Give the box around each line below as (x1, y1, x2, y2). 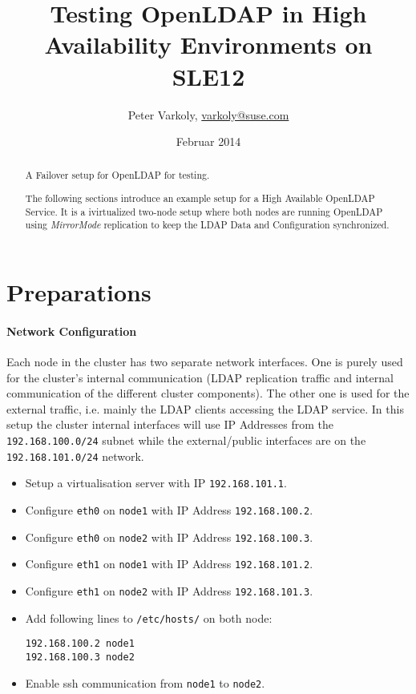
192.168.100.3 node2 (25, 651, 135, 663)
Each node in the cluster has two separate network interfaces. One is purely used (6, 353, 403, 369)
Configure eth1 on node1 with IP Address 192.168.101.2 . (25, 555, 313, 572)
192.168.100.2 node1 (25, 638, 135, 650)
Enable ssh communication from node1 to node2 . (25, 674, 265, 691)
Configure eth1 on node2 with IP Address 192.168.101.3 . (25, 582, 313, 599)
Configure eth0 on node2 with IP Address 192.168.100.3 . (25, 528, 313, 545)
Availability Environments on (44, 28, 373, 61)
